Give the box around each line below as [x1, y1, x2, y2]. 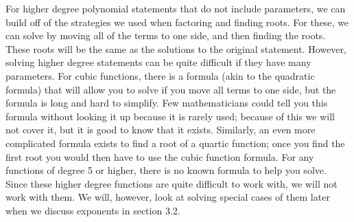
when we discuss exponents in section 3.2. [5, 203, 180, 217]
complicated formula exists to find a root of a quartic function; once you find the [5, 135, 345, 150]
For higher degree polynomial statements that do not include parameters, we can [5, 1, 346, 15]
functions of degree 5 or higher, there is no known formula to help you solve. [5, 163, 327, 177]
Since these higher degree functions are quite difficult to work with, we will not [5, 176, 338, 190]
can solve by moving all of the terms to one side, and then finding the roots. [5, 28, 326, 43]
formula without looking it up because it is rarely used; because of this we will [5, 109, 335, 123]
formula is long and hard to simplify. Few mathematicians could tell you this [5, 96, 328, 110]
